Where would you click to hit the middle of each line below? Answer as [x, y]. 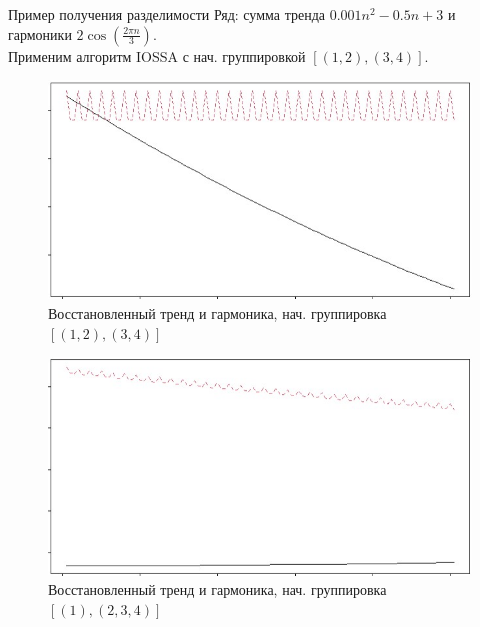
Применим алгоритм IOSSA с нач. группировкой [157, 55]
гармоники [40, 33]
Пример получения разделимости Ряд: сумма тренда [167, 14]
